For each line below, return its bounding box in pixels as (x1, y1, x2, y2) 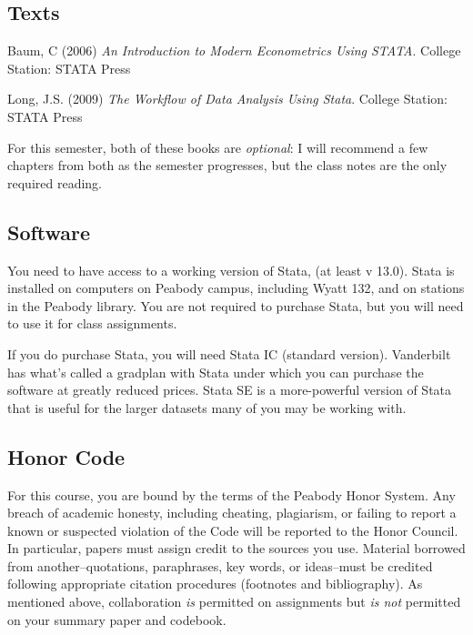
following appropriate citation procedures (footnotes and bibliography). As (7, 574, 423, 593)
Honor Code (7, 442, 126, 470)
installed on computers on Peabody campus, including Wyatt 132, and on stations (7, 278, 465, 297)
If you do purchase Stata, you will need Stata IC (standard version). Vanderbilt (7, 344, 451, 363)
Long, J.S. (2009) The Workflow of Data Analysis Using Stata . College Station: (7, 89, 448, 108)
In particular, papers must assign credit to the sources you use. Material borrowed (7, 539, 466, 558)
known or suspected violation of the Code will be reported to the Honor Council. (7, 520, 458, 539)
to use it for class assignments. (7, 314, 177, 333)
